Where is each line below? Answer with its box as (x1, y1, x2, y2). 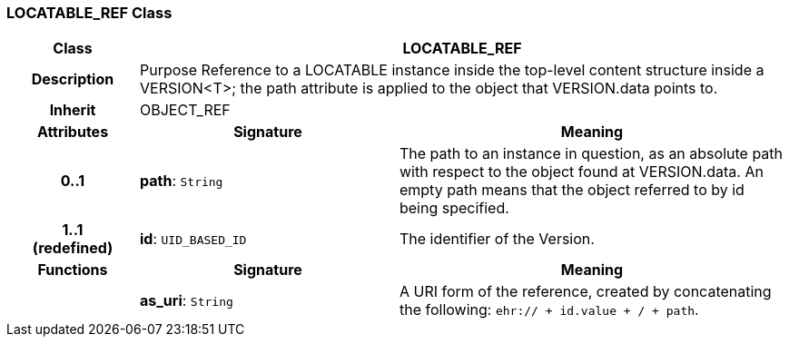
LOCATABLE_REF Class (6, 4, 173, 22)
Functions (37, 260, 108, 280)
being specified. (399, 199, 509, 218)
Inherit (49, 101, 96, 120)
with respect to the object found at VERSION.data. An (399, 162, 764, 182)
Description (31, 70, 114, 89)
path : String (139, 172, 223, 191)
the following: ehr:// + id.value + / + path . (399, 300, 699, 319)
